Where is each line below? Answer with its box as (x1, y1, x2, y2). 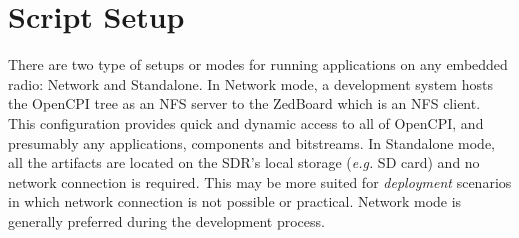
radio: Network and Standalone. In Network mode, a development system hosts (8, 73, 493, 94)
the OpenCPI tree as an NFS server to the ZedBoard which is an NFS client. (8, 93, 481, 114)
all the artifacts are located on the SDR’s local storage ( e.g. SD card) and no (8, 152, 480, 173)
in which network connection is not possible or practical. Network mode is (8, 191, 462, 212)
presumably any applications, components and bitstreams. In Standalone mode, (8, 132, 496, 153)
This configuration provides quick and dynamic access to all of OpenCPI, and (8, 112, 484, 133)
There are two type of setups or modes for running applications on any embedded (8, 54, 508, 75)
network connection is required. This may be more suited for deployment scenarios (8, 171, 512, 192)
